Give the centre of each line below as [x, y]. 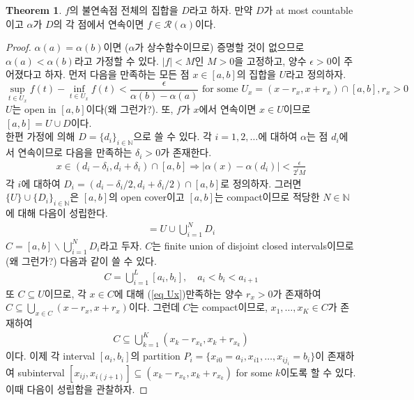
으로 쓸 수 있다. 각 [172, 136]
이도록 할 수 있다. [318, 372]
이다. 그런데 [154, 307]
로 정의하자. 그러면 [261, 183]
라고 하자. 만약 [221, 10]
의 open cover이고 [147, 197]
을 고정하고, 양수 [270, 60]
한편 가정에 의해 [40, 136]
